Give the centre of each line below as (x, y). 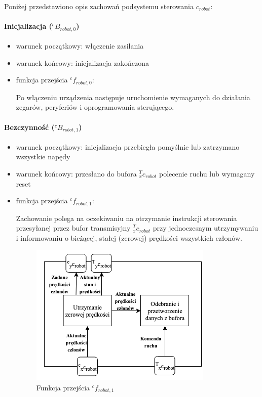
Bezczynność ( (29, 127)
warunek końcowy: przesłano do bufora (76, 173)
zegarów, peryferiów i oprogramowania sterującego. (95, 107)
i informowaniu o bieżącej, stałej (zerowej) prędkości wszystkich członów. (129, 237)
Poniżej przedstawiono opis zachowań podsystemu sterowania (99, 6)
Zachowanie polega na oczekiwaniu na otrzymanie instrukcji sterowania (126, 218)
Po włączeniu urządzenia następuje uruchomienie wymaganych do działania (133, 97)
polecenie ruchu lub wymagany (207, 173)
